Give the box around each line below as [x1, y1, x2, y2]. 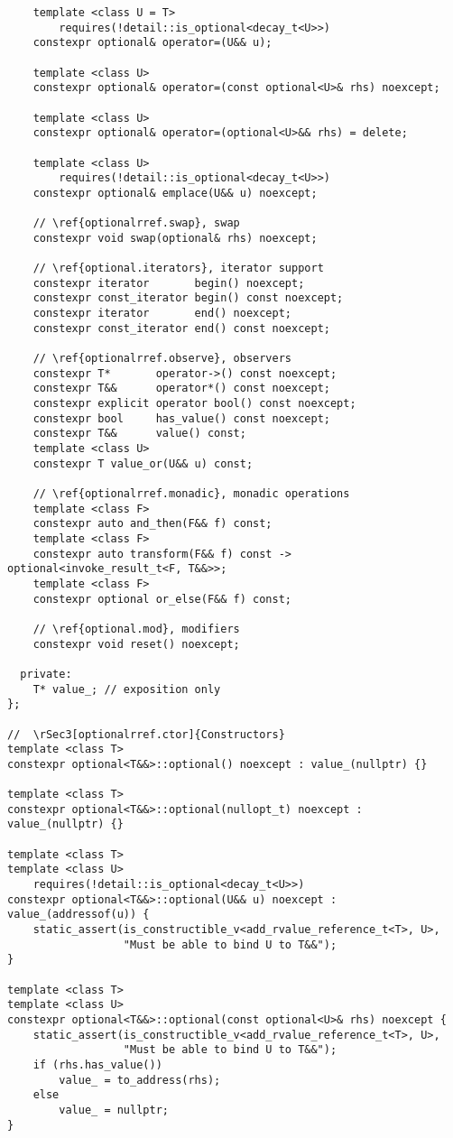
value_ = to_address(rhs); [59, 1073, 221, 1087]
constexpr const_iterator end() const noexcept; [32, 321, 330, 335]
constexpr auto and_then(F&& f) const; [32, 517, 273, 531]
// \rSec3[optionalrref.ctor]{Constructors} [7, 727, 285, 741]
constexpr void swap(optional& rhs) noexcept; [32, 231, 318, 245]
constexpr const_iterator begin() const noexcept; [32, 291, 344, 305]
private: [20, 667, 72, 680]
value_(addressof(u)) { [7, 908, 150, 921]
